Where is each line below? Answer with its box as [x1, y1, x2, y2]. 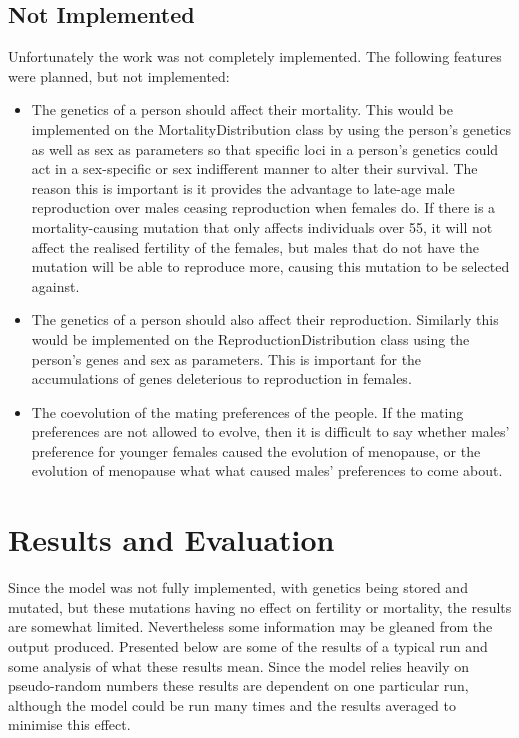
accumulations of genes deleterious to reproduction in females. [31, 368, 412, 389]
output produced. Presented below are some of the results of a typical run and [8, 635, 488, 656]
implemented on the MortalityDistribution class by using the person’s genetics [31, 118, 511, 139]
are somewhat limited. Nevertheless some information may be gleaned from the [8, 616, 493, 637]
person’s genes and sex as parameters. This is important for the [31, 348, 422, 369]
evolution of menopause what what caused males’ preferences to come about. [31, 460, 503, 481]
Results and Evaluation [8, 519, 335, 560]
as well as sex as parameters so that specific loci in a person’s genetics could [31, 138, 499, 159]
